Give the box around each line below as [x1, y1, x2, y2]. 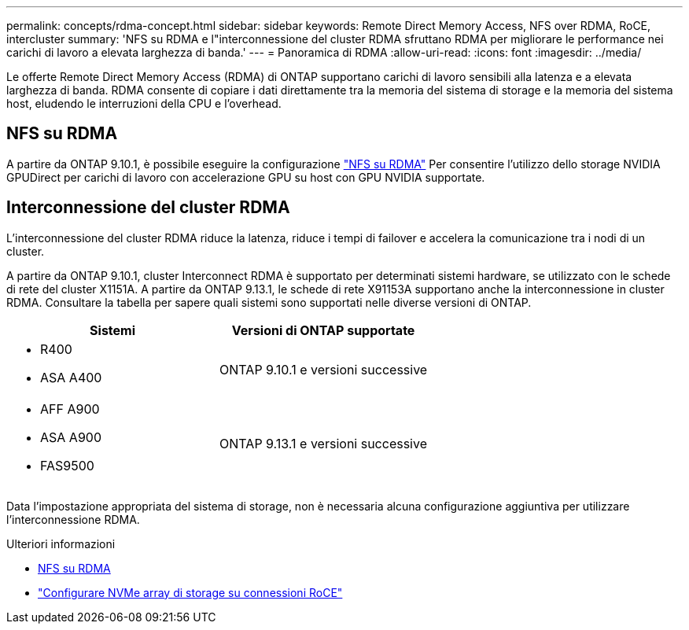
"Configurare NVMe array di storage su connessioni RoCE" [38, 585, 343, 599]
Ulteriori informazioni [6, 536, 116, 551]
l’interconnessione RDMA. [6, 512, 140, 526]
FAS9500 [40, 457, 94, 473]
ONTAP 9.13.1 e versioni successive [219, 435, 427, 451]
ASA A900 [40, 429, 101, 445]
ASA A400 [40, 369, 102, 385]
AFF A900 [40, 400, 100, 417]
